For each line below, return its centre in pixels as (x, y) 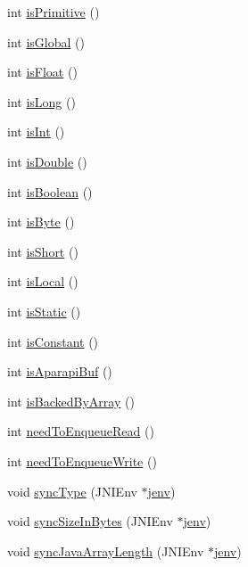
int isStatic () (44, 311)
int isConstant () (53, 341)
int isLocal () (43, 281)
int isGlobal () (46, 41)
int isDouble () (47, 161)
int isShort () (43, 251)
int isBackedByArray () (71, 401)
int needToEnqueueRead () (81, 431)
